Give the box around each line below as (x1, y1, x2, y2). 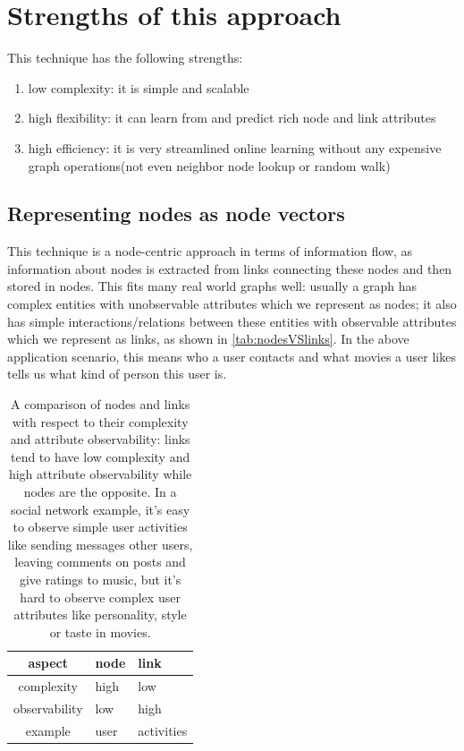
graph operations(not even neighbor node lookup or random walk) (28, 156, 391, 175)
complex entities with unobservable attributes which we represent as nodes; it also (7, 294, 457, 313)
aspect (28, 653, 68, 672)
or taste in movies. (49, 622, 151, 641)
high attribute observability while (8, 465, 192, 483)
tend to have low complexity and (10, 447, 190, 465)
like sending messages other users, (7, 534, 193, 553)
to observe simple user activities (13, 517, 188, 536)
